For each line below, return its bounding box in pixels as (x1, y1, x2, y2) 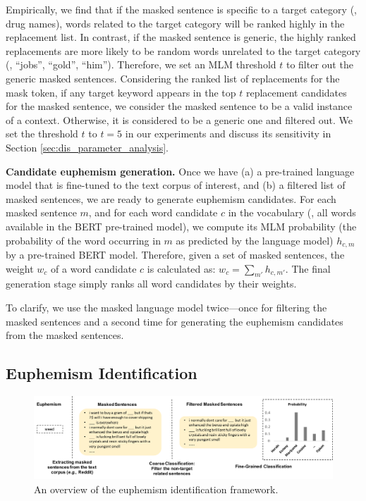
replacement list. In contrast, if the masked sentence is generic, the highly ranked (6, 30, 356, 44)
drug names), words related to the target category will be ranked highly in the (6, 16, 345, 30)
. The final (285, 261, 331, 276)
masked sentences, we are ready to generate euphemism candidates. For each (6, 191, 336, 206)
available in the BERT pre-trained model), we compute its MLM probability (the (6, 218, 357, 233)
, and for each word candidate (88, 205, 218, 220)
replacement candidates (245, 85, 347, 99)
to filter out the (286, 57, 353, 72)
